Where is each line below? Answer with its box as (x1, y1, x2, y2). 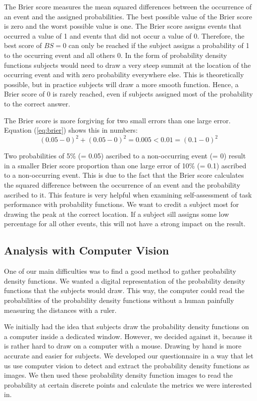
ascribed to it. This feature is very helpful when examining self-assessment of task (4, 189, 252, 200)
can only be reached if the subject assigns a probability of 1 (68, 40, 250, 50)
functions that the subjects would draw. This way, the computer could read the (4, 285, 245, 296)
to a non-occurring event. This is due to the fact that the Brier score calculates (4, 170, 244, 180)
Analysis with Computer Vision (4, 243, 169, 258)
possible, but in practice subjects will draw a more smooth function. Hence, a (4, 79, 239, 89)
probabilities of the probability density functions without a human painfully (4, 295, 234, 305)
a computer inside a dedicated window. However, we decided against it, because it (4, 331, 253, 341)
